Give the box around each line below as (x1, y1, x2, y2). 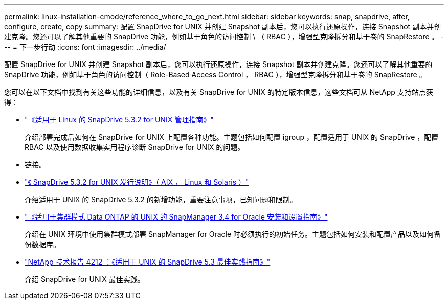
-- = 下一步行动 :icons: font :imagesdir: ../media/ (4, 42, 166, 51)
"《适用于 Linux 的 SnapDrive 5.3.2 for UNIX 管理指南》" (25, 115, 214, 124)
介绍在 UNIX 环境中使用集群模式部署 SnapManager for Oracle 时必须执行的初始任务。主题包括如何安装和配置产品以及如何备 (25, 230, 441, 238)
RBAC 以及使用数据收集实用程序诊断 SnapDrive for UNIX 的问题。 (25, 143, 245, 151)
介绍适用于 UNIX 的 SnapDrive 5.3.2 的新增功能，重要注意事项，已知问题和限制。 (25, 195, 297, 204)
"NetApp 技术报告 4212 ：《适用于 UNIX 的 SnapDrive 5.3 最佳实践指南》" (25, 257, 271, 266)
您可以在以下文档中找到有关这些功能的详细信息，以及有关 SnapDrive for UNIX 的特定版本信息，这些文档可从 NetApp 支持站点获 (4, 88, 433, 96)
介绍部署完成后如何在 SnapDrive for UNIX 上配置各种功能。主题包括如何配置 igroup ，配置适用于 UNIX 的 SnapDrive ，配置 (25, 133, 439, 141)
